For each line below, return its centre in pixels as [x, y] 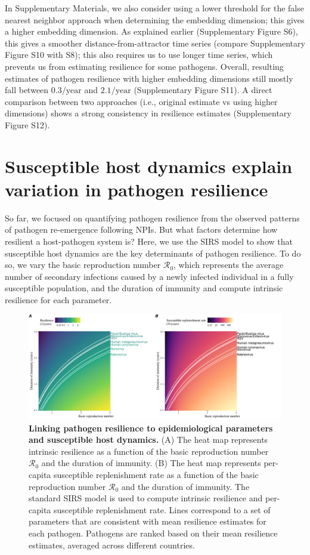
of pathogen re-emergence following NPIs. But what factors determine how [141, 229]
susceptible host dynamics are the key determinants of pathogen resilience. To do [153, 253]
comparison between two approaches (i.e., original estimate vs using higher [141, 101]
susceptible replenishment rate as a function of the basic [156, 474]
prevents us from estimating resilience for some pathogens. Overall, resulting [144, 66]
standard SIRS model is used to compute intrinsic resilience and [146, 498]
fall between [27, 90]
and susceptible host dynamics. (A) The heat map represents [148, 440]
